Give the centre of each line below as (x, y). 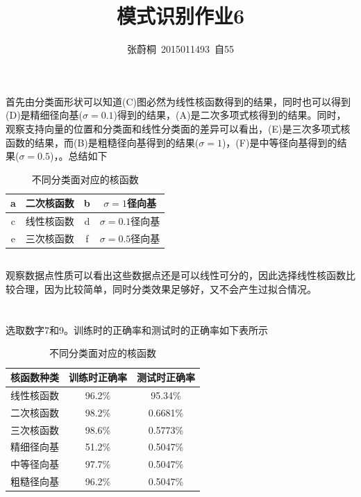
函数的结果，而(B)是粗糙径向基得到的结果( (102, 142)
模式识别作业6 (180, 16)
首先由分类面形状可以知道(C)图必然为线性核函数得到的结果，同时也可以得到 (178, 101)
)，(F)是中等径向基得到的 (279, 142)
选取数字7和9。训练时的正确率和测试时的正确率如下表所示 (137, 329)
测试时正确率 (166, 377)
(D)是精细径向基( (44, 115)
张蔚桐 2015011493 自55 (180, 49)
